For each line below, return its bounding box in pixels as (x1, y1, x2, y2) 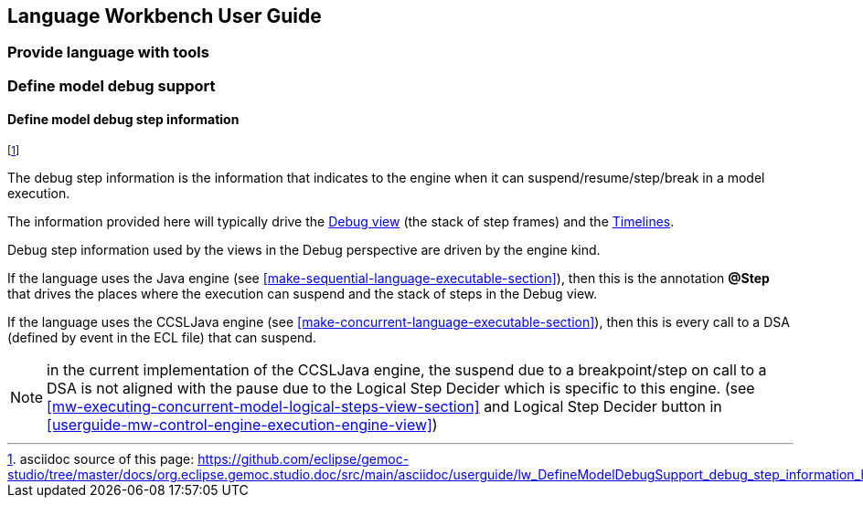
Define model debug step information (7, 111, 240, 128)
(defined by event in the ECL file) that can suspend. (7, 330, 316, 346)
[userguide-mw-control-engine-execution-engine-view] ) (47, 416, 438, 435)
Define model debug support (7, 76, 216, 95)
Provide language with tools (7, 43, 209, 62)
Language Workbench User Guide (7, 5, 322, 27)
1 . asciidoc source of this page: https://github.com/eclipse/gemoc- (7, 451, 410, 468)
